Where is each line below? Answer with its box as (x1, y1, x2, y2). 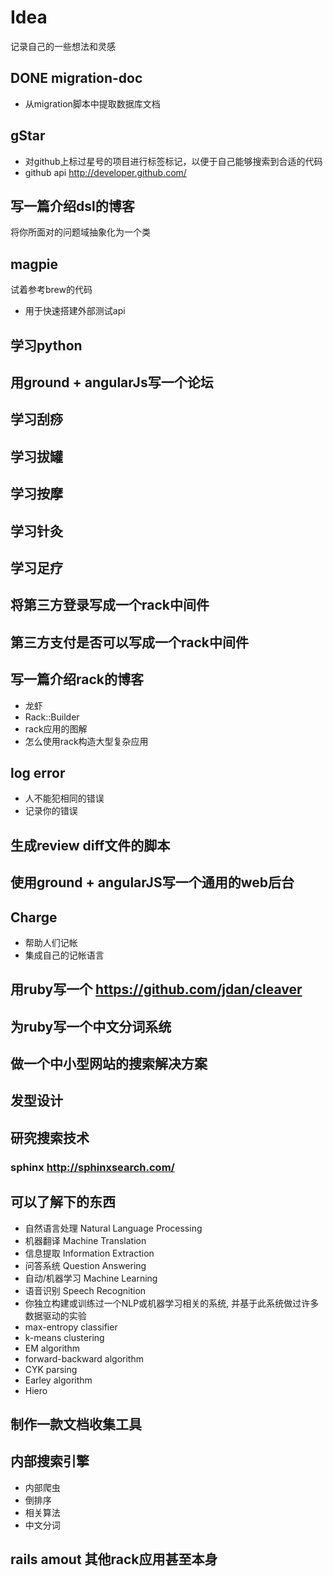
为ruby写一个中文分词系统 (10, 1018, 172, 1035)
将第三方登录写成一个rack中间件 (10, 597, 210, 614)
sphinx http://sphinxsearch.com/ (10, 1160, 175, 1174)
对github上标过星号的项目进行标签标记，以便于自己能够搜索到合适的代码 (24, 155, 323, 167)
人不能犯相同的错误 (24, 792, 105, 805)
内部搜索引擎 (10, 1453, 90, 1470)
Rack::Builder (24, 711, 80, 723)
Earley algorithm (24, 1374, 93, 1386)
